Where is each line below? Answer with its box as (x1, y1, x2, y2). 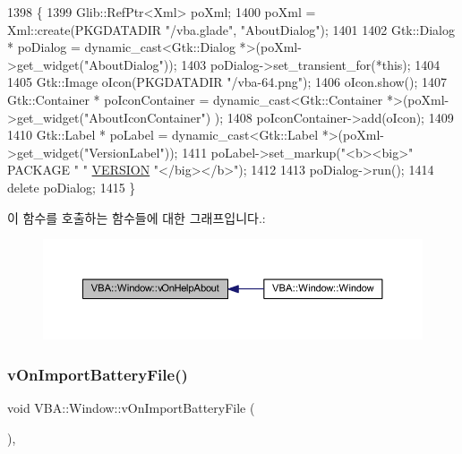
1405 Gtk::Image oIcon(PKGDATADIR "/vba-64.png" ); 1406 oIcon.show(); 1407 (7, 73, 448, 91)
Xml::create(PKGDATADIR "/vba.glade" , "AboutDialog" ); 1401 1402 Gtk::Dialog (7, 20, 455, 39)
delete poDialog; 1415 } (7, 177, 136, 196)
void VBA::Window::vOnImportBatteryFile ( (7, 398, 255, 417)
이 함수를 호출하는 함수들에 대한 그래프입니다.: (7, 208, 266, 227)
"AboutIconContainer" (83, 107, 206, 126)
